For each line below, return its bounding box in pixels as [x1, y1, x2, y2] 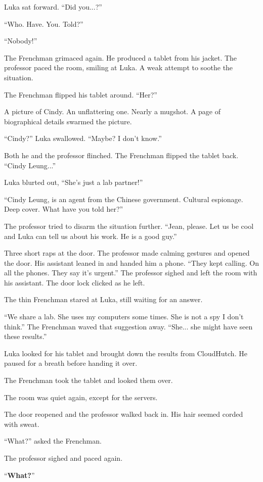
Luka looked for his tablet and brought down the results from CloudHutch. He [4, 348, 247, 358]
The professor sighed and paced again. [4, 453, 123, 463]
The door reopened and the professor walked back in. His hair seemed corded [4, 409, 243, 419]
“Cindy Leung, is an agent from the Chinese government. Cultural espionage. [4, 194, 243, 204]
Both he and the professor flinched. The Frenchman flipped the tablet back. [4, 150, 239, 160]
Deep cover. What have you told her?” [4, 204, 123, 214]
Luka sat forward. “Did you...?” [4, 2, 102, 12]
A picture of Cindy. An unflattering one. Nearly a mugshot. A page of [4, 106, 221, 117]
